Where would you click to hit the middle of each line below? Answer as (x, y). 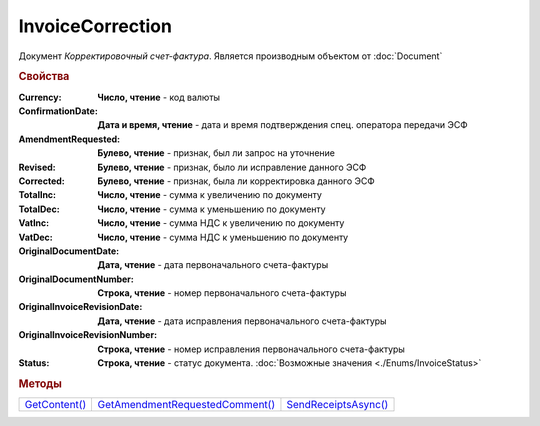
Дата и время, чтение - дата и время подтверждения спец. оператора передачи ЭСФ (283, 125)
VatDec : (36, 237)
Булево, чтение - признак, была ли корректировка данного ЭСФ (236, 181)
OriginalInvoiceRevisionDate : (80, 307)
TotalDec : (39, 209)
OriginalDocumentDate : (69, 251)
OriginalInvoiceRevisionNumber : (88, 335)
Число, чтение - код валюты (158, 97)
